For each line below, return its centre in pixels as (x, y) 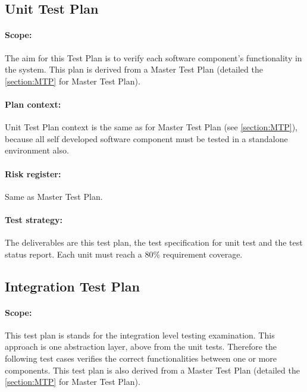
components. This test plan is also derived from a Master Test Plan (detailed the (152, 370)
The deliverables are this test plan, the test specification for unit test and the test (154, 242)
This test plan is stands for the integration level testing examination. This (140, 335)
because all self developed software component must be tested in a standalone (146, 138)
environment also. (37, 150)
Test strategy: (34, 219)
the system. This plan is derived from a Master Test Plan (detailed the (134, 69)
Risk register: (33, 173)
